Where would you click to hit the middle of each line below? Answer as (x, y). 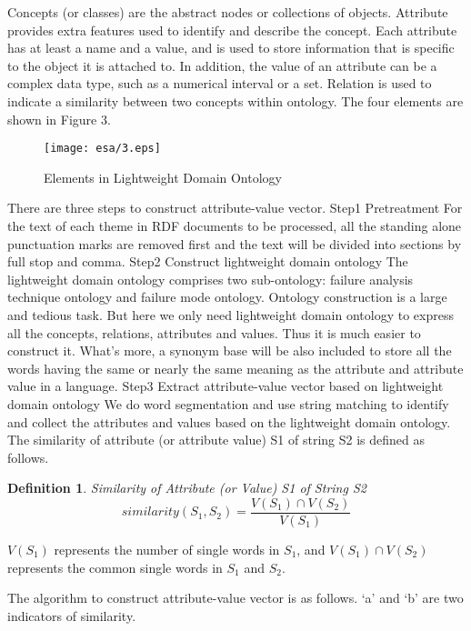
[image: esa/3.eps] (102, 149)
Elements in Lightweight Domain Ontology (163, 177)
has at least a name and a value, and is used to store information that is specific (231, 48)
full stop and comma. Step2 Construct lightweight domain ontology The (208, 261)
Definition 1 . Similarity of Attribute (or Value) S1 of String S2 (187, 488)
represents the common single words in (115, 567)
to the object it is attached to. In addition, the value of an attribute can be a (222, 65)
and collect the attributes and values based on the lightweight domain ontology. (229, 421)
